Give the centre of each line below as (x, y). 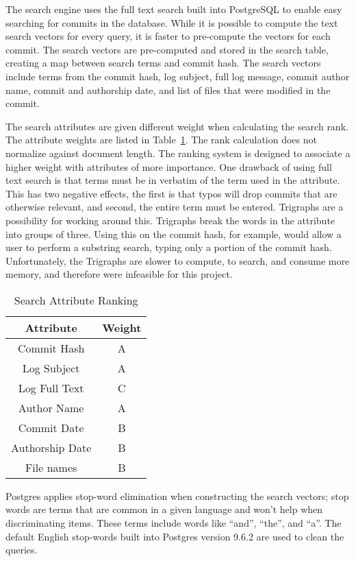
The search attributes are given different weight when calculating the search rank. (177, 126)
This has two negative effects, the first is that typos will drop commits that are (171, 193)
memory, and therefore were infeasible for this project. (119, 274)
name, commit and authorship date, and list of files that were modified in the (168, 89)
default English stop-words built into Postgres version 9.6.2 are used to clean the (175, 536)
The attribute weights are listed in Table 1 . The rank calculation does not (161, 140)
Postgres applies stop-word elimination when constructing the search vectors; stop (177, 496)
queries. (22, 550)
